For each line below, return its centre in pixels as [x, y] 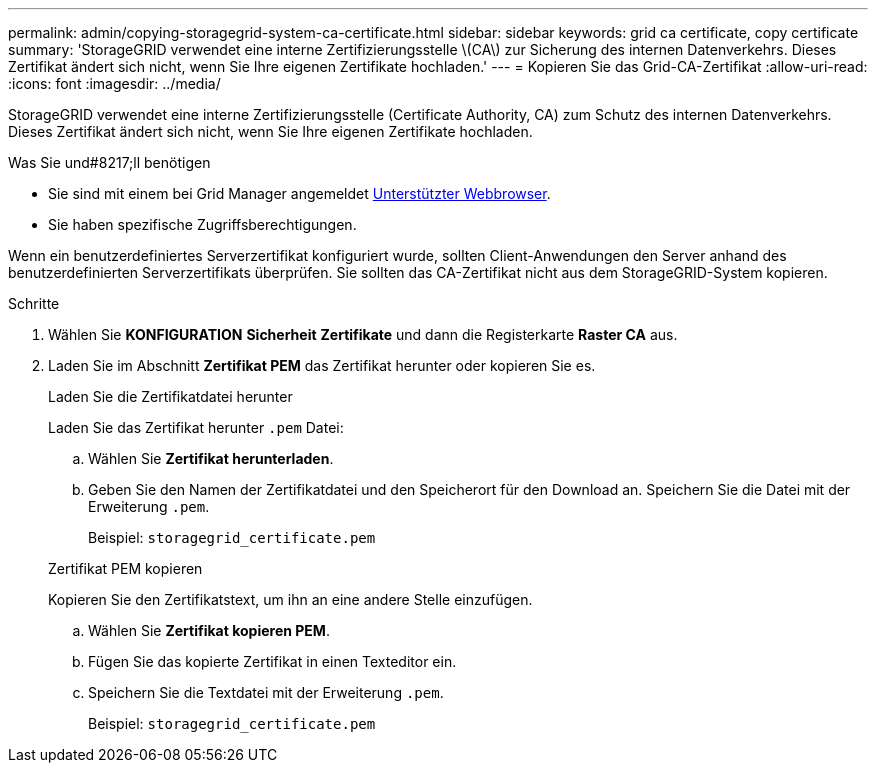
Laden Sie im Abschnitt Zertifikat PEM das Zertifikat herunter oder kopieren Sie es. [322, 365]
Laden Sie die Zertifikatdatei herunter [170, 396]
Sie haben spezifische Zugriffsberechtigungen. [202, 224]
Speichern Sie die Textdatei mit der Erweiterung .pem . [266, 692]
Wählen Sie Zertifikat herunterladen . [211, 458]
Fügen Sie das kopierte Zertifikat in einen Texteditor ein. [272, 661]
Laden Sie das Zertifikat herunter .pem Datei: [196, 427]
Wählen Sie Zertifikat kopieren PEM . [209, 630]
